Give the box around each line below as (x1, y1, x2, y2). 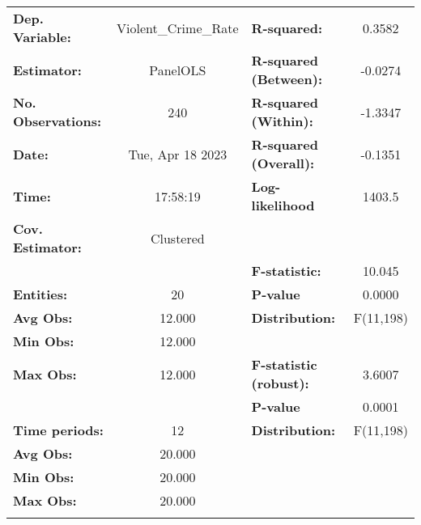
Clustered (150, 228, 205, 248)
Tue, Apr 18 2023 (128, 144, 228, 163)
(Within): (251, 112, 313, 130)
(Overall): (251, 154, 315, 172)
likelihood (251, 196, 315, 214)
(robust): (251, 374, 309, 392)
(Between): (251, 70, 323, 88)
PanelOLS (149, 60, 206, 79)
